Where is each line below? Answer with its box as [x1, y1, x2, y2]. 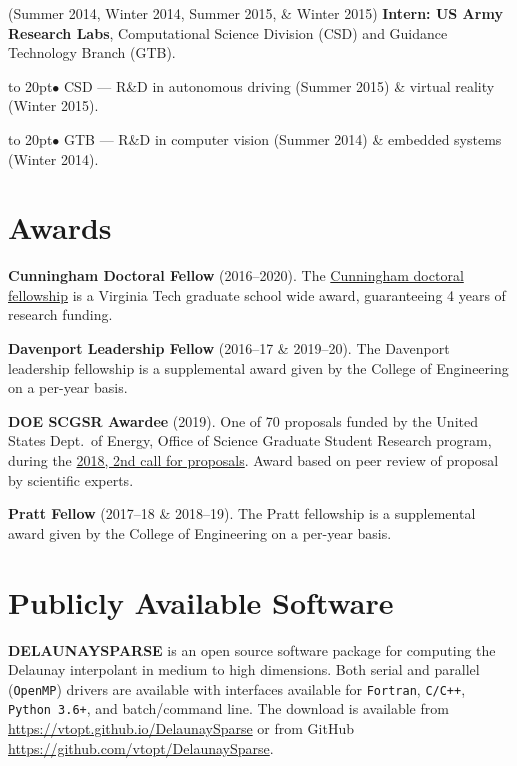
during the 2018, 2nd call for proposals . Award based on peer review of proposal [8, 450, 499, 471]
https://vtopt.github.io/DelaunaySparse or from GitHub [8, 718, 354, 739]
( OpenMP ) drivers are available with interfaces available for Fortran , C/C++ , [8, 678, 466, 699]
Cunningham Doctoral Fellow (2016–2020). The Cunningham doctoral [8, 265, 464, 286]
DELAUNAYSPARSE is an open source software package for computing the [8, 639, 496, 660]
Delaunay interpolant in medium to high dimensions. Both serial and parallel [8, 659, 480, 680]
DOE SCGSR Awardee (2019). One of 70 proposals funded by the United [8, 410, 478, 431]
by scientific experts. [8, 469, 134, 490]
